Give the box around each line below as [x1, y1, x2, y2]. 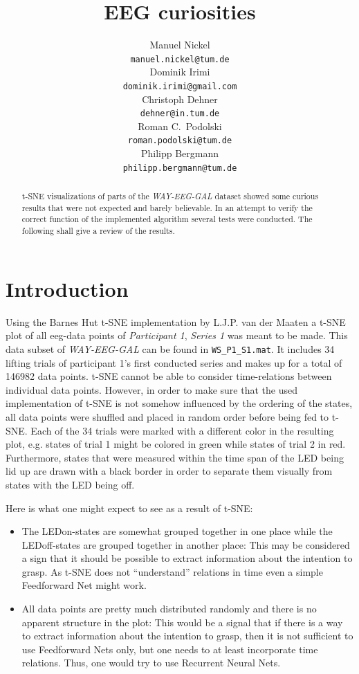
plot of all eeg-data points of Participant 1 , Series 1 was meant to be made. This [6, 328, 348, 343]
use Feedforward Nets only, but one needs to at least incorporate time [21, 641, 318, 656]
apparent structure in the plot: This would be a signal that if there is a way [21, 614, 343, 629]
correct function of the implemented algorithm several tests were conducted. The [21, 213, 313, 225]
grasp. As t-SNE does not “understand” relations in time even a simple [21, 564, 323, 579]
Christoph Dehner [142, 91, 218, 106]
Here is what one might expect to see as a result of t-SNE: [6, 500, 253, 515]
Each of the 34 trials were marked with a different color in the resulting [30, 423, 334, 437]
